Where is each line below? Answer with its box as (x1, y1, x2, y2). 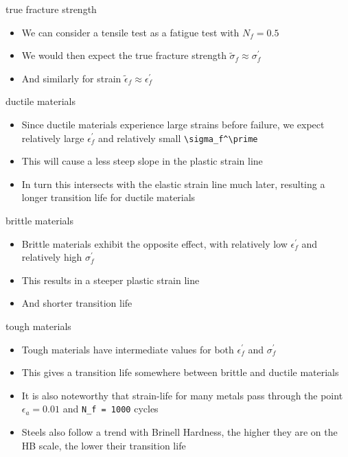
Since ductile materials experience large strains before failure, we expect (21, 117, 325, 131)
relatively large (21, 130, 84, 145)
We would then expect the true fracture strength (21, 48, 227, 62)
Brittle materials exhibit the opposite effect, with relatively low (21, 236, 288, 250)
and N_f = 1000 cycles (62, 401, 159, 416)
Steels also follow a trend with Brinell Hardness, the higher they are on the (21, 425, 338, 438)
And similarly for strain (21, 71, 121, 85)
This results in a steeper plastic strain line (21, 272, 200, 287)
